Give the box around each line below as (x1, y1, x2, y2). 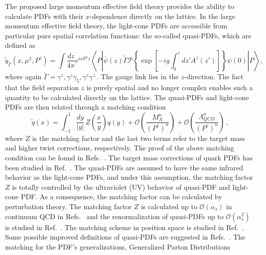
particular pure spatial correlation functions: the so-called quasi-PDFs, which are (5, 30, 252, 40)
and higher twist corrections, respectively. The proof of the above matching (5, 142, 235, 153)
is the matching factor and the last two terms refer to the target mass (32, 132, 245, 143)
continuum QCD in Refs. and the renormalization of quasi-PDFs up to (5, 211, 224, 221)
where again (5, 71, 42, 82)
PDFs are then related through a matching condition (5, 102, 166, 112)
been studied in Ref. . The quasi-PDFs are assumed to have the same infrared (5, 162, 244, 172)
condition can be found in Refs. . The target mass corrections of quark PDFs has (5, 152, 253, 162)
